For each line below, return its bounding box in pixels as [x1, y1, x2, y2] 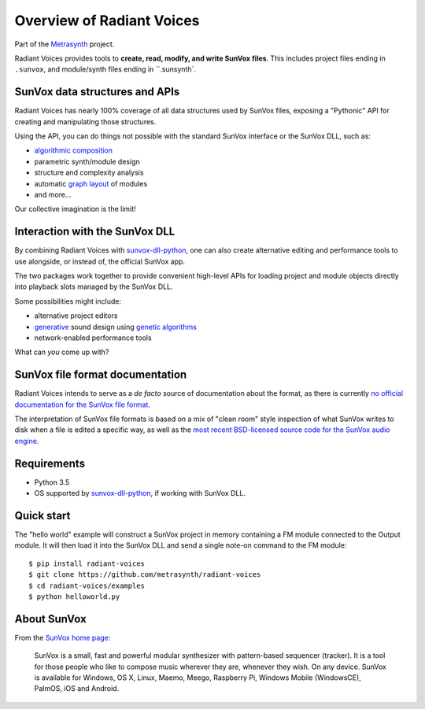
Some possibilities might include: [14, 296, 122, 306]
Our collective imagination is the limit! [14, 205, 137, 214]
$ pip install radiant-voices [28, 559, 146, 568]
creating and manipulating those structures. [14, 116, 157, 126]
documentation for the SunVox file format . [14, 400, 151, 409]
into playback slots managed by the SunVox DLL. [14, 282, 173, 291]
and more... [34, 190, 72, 199]
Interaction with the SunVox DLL [14, 225, 176, 238]
